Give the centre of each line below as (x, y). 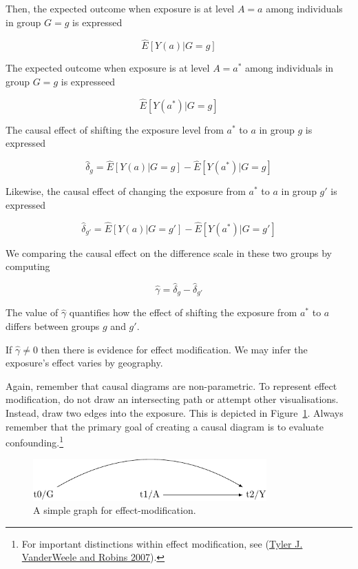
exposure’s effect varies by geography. (84, 363)
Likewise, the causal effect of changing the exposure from (126, 191)
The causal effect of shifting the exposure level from (115, 129)
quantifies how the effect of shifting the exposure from (183, 312)
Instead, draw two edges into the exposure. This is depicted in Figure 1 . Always (175, 413)
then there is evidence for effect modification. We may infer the (174, 349)
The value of (32, 312)
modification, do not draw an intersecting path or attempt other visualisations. (172, 399)
